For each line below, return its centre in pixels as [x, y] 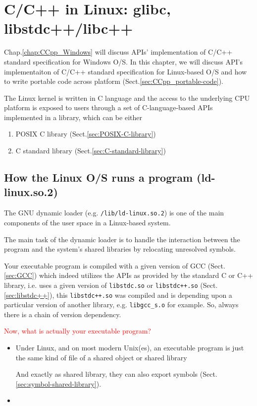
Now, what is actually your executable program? [77, 331]
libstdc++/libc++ [69, 28]
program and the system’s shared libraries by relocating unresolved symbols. [120, 249]
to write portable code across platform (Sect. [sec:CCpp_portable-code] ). [114, 81]
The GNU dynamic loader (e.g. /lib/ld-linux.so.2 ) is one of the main [114, 213]
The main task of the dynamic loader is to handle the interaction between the [122, 239]
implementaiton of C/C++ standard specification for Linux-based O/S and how [126, 71]
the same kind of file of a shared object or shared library [101, 357]
